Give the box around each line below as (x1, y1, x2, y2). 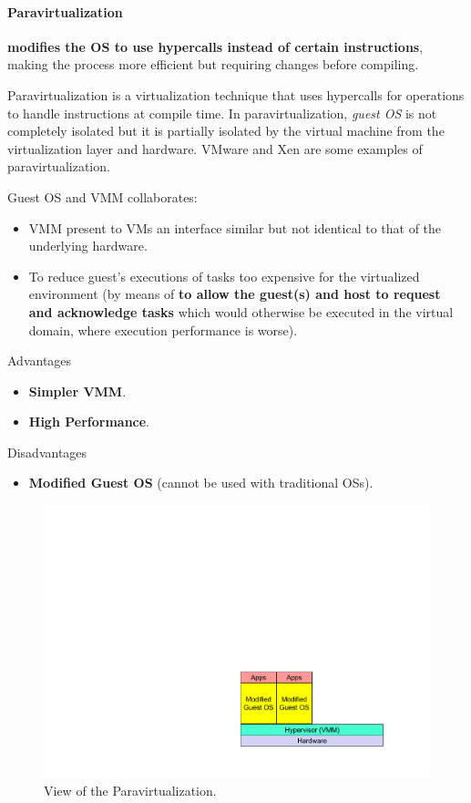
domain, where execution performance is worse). (28, 320, 298, 339)
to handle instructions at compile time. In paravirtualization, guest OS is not (7, 103, 437, 122)
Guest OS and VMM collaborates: (7, 187, 198, 206)
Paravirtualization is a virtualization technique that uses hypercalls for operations (7, 85, 465, 104)
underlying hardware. (28, 236, 148, 255)
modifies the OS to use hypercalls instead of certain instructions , (7, 36, 424, 56)
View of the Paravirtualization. (44, 781, 217, 800)
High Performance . (28, 412, 150, 431)
